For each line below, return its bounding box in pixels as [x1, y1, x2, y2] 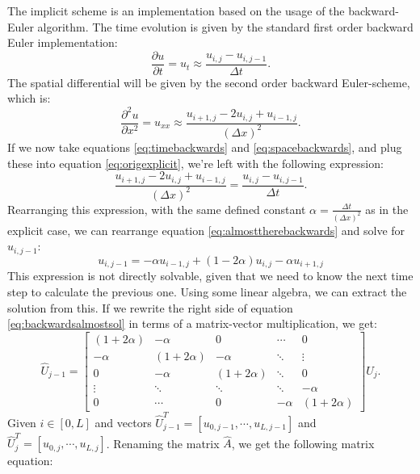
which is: [7, 90, 51, 107]
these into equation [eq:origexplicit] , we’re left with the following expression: [7, 154, 384, 171]
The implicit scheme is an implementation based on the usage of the [7, 2, 345, 19]
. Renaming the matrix [106, 434, 220, 451]
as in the [365, 200, 409, 217]
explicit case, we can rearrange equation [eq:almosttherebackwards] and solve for [7, 221, 405, 238]
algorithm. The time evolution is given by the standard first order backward [37, 18, 414, 35]
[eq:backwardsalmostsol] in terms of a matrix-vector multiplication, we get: [7, 315, 377, 332]
